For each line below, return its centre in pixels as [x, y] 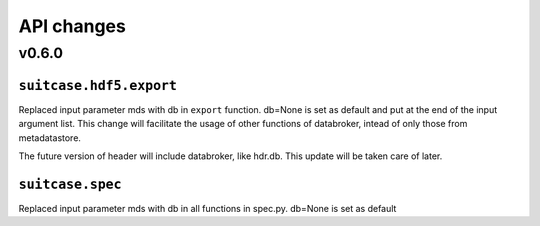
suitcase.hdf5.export [97, 85]
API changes [72, 26]
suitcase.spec [70, 184]
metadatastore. [50, 137]
